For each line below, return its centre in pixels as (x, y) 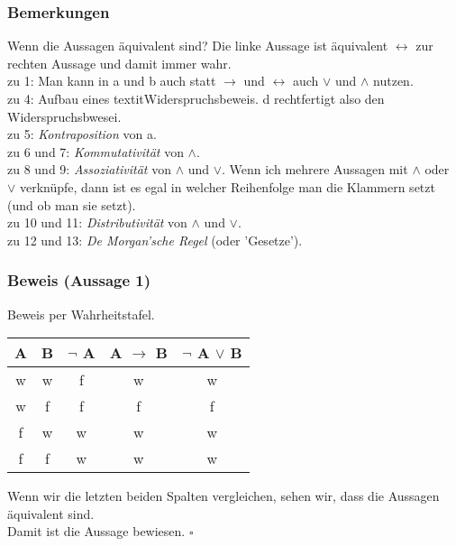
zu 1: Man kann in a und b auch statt (112, 81)
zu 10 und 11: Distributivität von (97, 222)
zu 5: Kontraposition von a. (82, 134)
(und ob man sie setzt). (72, 204)
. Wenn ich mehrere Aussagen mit (315, 169)
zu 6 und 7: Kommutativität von (96, 151)
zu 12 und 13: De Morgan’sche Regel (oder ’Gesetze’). (155, 240)
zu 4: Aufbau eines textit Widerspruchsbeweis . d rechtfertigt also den (196, 98)
